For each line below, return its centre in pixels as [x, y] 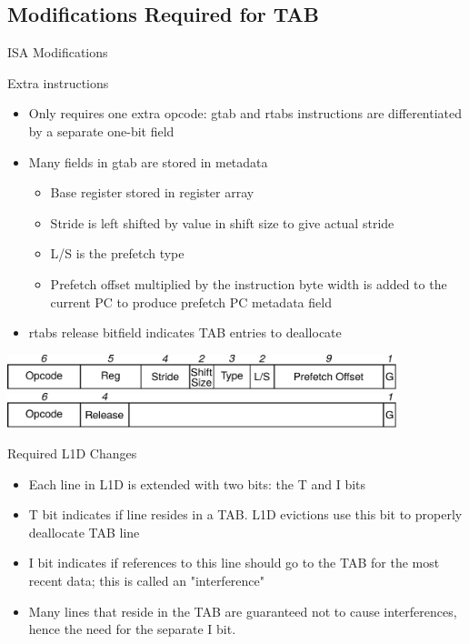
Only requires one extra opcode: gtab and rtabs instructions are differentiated [245, 113]
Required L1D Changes [72, 453]
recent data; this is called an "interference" [147, 581]
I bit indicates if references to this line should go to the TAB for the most [234, 563]
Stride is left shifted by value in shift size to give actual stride [222, 222]
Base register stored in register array [152, 192]
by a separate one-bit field [101, 131]
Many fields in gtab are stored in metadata [148, 161]
